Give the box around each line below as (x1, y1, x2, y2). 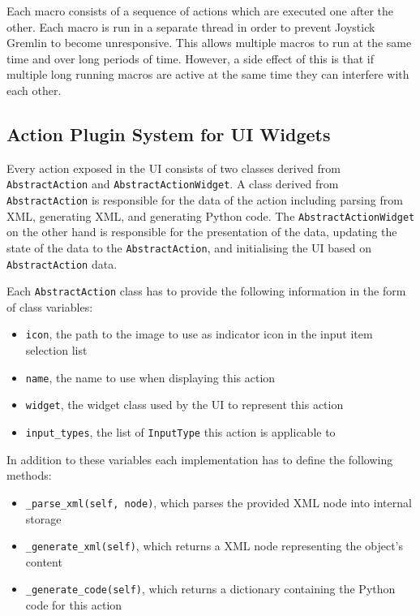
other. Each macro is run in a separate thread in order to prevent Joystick (6, 18, 375, 35)
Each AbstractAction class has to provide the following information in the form (6, 282, 406, 299)
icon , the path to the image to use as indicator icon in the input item (25, 325, 373, 342)
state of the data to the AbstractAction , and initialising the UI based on (6, 239, 372, 256)
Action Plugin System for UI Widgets (6, 121, 331, 146)
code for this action (25, 597, 122, 614)
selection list (25, 342, 88, 359)
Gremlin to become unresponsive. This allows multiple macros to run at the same (6, 34, 412, 51)
